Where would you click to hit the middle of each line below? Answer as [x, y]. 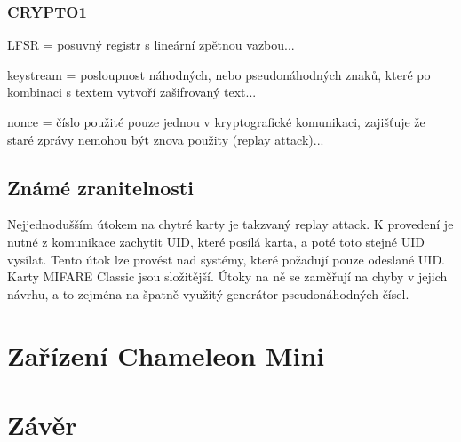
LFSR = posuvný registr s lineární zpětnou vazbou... [151, 45]
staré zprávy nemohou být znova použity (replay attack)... [166, 139]
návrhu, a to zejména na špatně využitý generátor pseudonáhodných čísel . [208, 293]
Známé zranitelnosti [100, 187]
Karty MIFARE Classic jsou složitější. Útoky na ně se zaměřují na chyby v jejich [227, 276]
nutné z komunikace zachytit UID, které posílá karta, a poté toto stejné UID [216, 241]
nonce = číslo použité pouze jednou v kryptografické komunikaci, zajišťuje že [216, 122]
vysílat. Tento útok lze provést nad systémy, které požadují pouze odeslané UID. [226, 259]
